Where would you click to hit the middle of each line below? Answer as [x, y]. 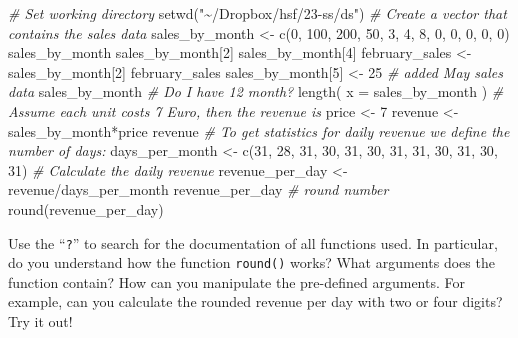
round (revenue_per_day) [86, 208]
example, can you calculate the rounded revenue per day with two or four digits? [255, 301]
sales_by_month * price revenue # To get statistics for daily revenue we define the [259, 130]
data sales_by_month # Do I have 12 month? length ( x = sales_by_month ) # [256, 91]
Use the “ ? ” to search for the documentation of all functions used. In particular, [253, 242]
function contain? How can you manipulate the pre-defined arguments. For [236, 281]
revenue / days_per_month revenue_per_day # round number [198, 189]
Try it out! [40, 321]
